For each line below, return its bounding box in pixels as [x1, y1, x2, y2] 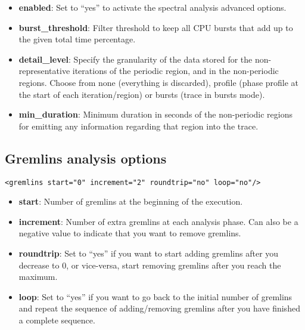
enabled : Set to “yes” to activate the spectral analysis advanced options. [18, 1, 287, 13]
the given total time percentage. [18, 33, 136, 45]
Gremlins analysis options [5, 149, 167, 167]
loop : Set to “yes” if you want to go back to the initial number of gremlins [18, 290, 292, 303]
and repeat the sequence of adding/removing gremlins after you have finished [18, 302, 300, 314]
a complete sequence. [18, 313, 95, 326]
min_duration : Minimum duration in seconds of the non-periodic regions [18, 108, 292, 121]
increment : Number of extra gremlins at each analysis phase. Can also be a [18, 215, 298, 227]
